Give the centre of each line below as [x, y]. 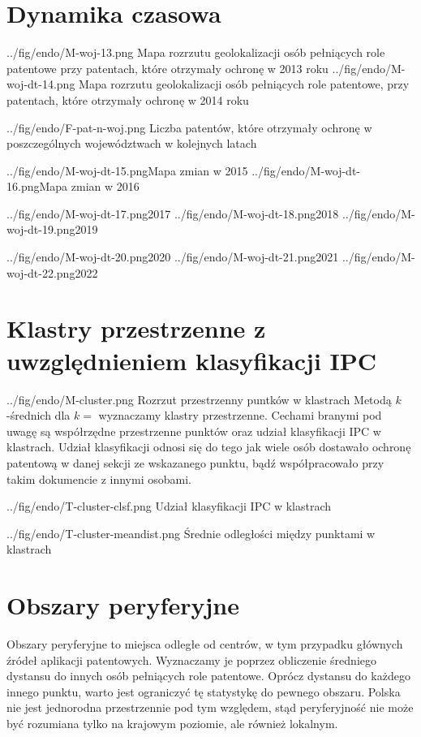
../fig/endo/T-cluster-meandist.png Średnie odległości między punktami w [191, 533]
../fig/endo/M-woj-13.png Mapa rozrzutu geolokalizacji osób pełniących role [196, 52]
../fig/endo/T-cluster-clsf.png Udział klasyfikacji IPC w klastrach [169, 506]
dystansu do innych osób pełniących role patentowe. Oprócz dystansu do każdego [208, 676]
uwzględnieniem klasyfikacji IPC [192, 360]
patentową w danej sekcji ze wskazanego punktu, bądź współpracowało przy [195, 462]
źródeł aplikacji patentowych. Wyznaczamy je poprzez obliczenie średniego [191, 659]
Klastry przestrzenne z [136, 328]
